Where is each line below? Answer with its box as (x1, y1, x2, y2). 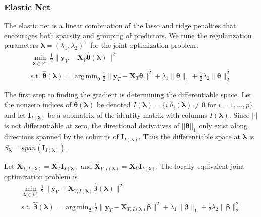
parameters (4, 40, 38, 50)
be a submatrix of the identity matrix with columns (47, 109, 207, 120)
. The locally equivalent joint (156, 160, 245, 171)
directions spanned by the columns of (4, 131, 119, 142)
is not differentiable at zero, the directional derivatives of (4, 120, 179, 131)
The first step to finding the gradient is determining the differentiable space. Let (4, 89, 252, 100)
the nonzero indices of (4, 99, 72, 110)
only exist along (199, 120, 248, 131)
